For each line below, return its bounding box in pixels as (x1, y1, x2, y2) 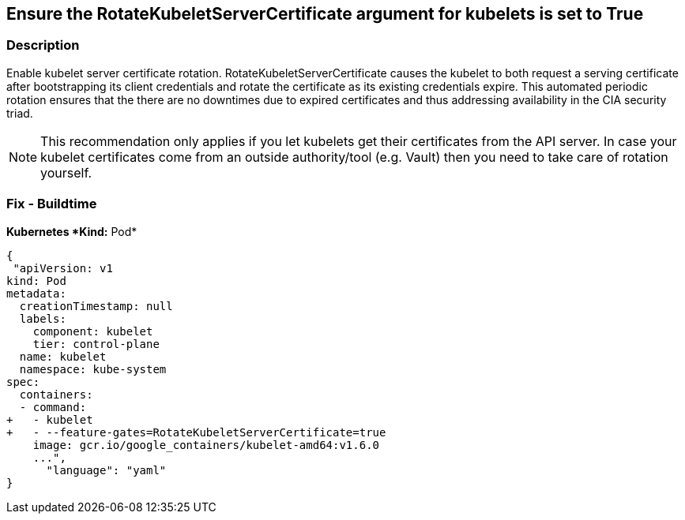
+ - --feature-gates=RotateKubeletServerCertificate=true (6, 425, 386, 439)
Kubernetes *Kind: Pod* (6, 224, 137, 238)
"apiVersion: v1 (13, 261, 113, 275)
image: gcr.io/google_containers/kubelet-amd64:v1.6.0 (32, 438, 380, 451)
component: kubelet (32, 324, 153, 338)
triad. (6, 106, 33, 120)
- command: (19, 400, 87, 413)
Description (6, 37, 80, 54)
